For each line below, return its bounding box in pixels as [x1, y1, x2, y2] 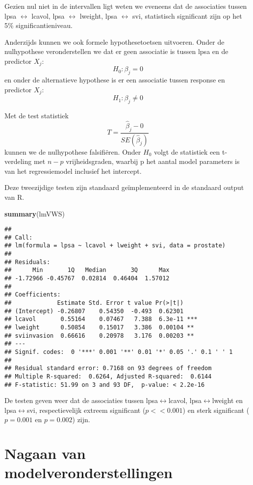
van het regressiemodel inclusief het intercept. [4, 165, 142, 176]
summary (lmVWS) [4, 208, 65, 218]
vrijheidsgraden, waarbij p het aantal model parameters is [66, 156, 240, 166]
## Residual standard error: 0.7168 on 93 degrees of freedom [4, 365, 212, 372]
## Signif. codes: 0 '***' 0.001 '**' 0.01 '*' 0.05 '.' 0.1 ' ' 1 [4, 348, 233, 355]
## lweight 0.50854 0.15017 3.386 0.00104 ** [4, 323, 194, 331]
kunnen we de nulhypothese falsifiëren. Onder [4, 146, 141, 157]
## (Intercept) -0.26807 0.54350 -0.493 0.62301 [4, 307, 184, 315]
